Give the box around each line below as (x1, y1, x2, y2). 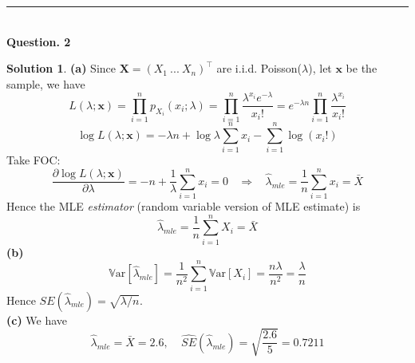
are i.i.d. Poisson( (216, 60, 302, 77)
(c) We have (6, 311, 68, 328)
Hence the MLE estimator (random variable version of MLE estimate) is (6, 198, 361, 215)
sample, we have (6, 75, 85, 92)
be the (346, 60, 377, 77)
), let (308, 60, 332, 77)
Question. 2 (6, 33, 71, 49)
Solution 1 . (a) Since (6, 60, 117, 77)
